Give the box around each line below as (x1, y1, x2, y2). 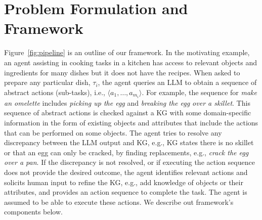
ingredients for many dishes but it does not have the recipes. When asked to (4, 67, 240, 77)
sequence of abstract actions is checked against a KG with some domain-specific (4, 107, 251, 118)
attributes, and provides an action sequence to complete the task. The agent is (4, 187, 247, 197)
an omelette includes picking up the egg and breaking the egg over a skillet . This (4, 97, 250, 108)
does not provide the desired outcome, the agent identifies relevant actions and (4, 166, 248, 177)
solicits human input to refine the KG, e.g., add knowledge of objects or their (4, 177, 243, 187)
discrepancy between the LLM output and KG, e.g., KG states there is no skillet (4, 137, 254, 148)
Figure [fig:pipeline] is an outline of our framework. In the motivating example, (4, 47, 250, 58)
